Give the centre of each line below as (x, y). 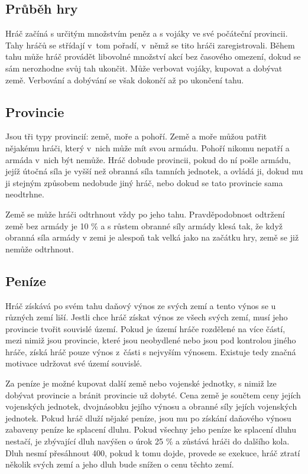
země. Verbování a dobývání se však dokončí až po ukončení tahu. (125, 79)
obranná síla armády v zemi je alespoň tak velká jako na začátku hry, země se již (152, 237)
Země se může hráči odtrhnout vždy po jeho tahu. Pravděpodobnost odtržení (145, 214)
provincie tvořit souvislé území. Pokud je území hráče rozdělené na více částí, (145, 328)
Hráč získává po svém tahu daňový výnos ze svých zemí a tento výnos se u (141, 305)
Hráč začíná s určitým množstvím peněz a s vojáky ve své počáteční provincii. (147, 33)
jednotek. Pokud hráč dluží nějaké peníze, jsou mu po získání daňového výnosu (148, 418)
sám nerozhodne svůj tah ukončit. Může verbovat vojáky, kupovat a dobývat (144, 68)
